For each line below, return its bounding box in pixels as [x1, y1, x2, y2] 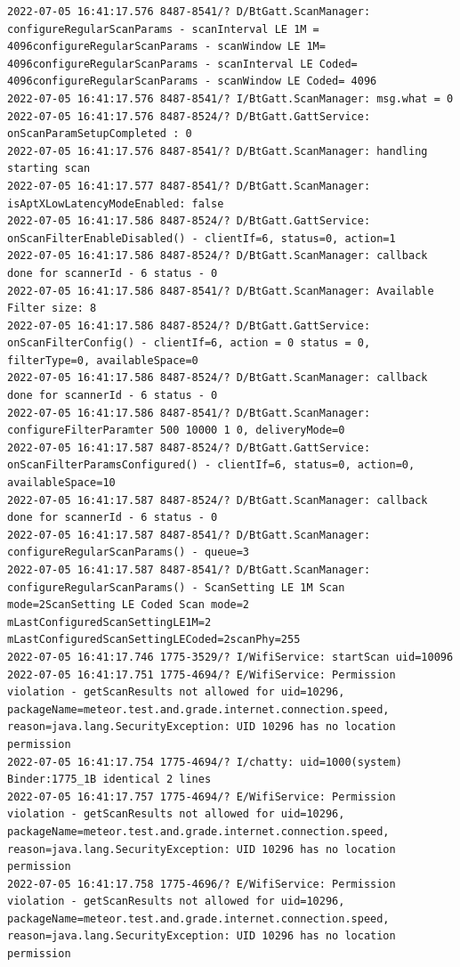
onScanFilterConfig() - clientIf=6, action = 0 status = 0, [7, 337, 371, 350]
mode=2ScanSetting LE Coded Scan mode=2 [7, 598, 250, 612]
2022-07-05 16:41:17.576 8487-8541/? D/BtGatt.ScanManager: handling [7, 144, 428, 158]
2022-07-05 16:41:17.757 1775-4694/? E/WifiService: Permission [7, 790, 396, 803]
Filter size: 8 [7, 302, 97, 315]
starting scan [7, 162, 91, 175]
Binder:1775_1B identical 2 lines [7, 773, 212, 786]
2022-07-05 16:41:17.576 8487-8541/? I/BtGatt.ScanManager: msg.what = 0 [7, 92, 454, 105]
